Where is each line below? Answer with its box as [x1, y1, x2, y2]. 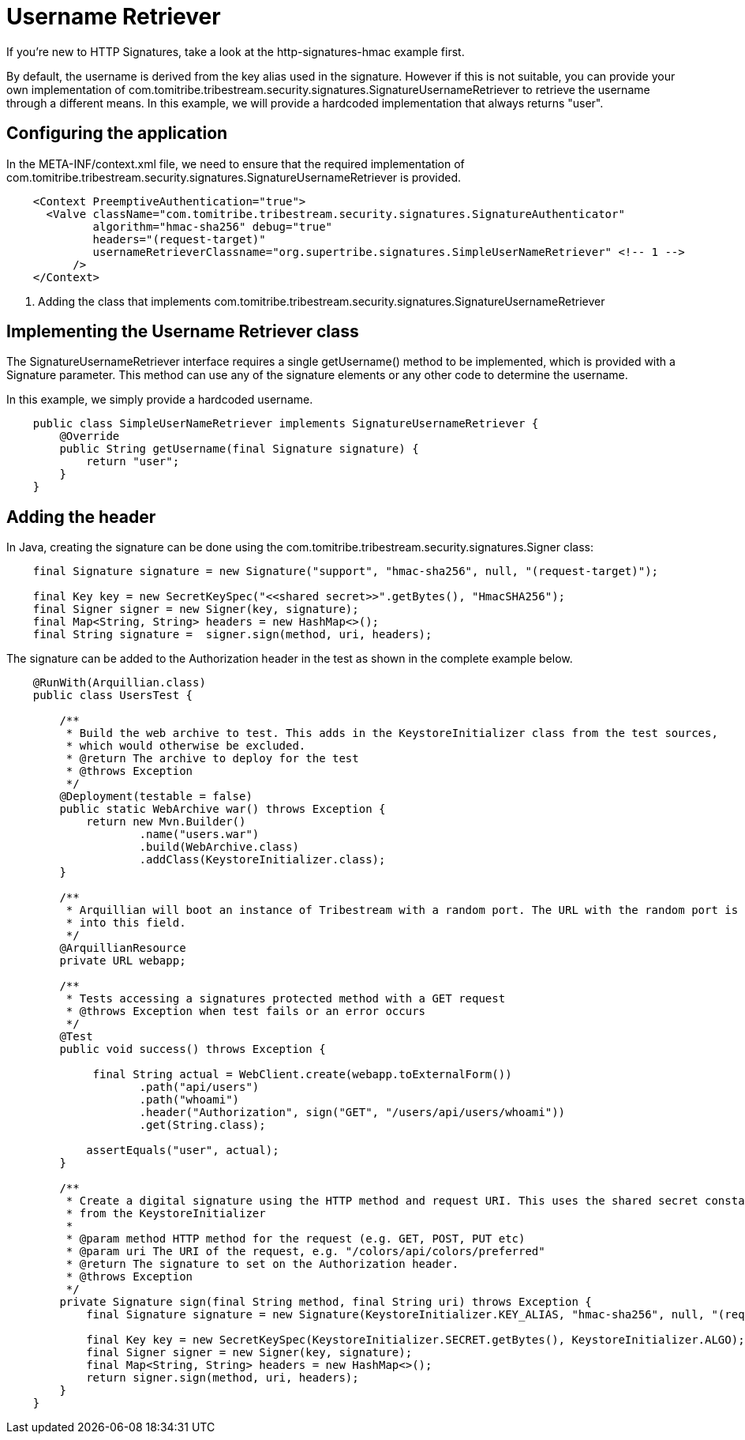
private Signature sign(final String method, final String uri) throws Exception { [59, 1295, 592, 1309]
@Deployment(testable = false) [59, 790, 253, 803]
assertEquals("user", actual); [86, 1144, 279, 1157]
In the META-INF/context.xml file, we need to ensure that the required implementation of [6, 156, 465, 171]
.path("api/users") [139, 1081, 260, 1094]
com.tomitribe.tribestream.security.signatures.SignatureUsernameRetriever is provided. [6, 170, 462, 184]
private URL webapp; [59, 954, 186, 968]
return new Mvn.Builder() [86, 815, 246, 829]
